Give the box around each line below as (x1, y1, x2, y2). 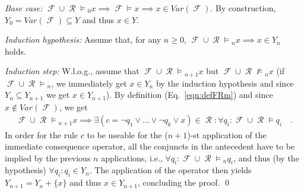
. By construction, (210, 2, 276, 14)
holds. (5, 44, 26, 57)
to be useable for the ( (87, 128, 168, 141)
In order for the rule (5, 128, 78, 141)
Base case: (5, 2, 43, 14)
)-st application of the (187, 128, 267, 141)
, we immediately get (51, 77, 127, 89)
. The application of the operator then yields (89, 164, 252, 176)
